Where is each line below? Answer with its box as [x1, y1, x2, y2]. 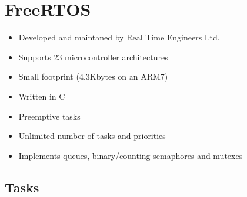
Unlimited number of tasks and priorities [18, 130, 166, 142]
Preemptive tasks [18, 110, 81, 122]
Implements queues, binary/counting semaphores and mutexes [18, 149, 243, 161]
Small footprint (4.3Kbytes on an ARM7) [18, 70, 168, 83]
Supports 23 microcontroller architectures [18, 50, 168, 63]
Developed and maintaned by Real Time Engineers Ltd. [18, 31, 220, 43]
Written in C [18, 90, 65, 102]
